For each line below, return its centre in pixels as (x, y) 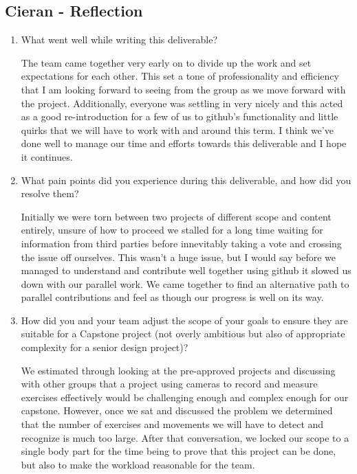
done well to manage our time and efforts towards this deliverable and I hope (184, 143)
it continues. (47, 156)
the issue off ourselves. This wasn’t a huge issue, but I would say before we (178, 257)
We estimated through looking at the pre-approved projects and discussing (178, 370)
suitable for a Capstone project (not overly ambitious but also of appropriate (183, 334)
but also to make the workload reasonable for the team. (138, 464)
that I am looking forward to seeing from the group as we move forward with (183, 89)
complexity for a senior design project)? (105, 347)
